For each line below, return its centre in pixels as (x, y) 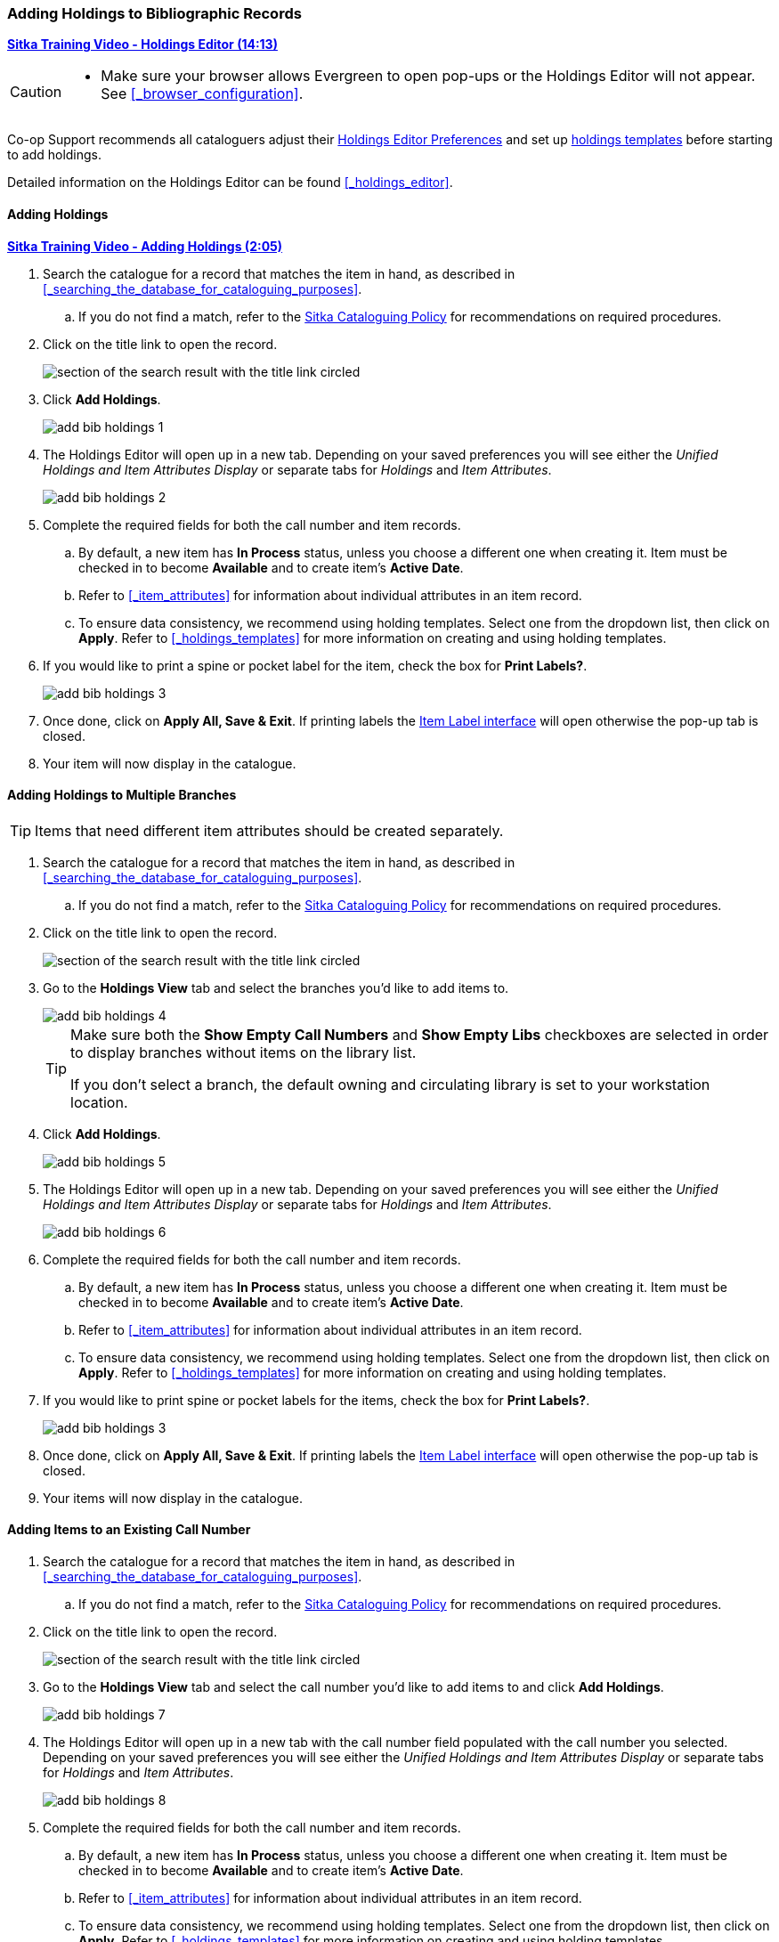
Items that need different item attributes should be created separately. (269, 830)
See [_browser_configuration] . (202, 94)
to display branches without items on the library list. (243, 1052)
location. (99, 1102)
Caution (36, 92)
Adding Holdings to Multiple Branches (122, 795)
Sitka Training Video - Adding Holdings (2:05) (145, 246)
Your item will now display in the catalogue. (170, 763)
